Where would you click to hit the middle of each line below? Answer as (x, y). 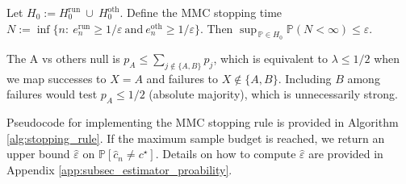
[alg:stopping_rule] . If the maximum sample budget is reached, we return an (196, 138)
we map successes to (57, 78)
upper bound (38, 154)
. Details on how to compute (226, 154)
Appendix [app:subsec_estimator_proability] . (119, 169)
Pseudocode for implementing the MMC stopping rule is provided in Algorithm (203, 121)
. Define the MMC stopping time (201, 12)
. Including (305, 78)
